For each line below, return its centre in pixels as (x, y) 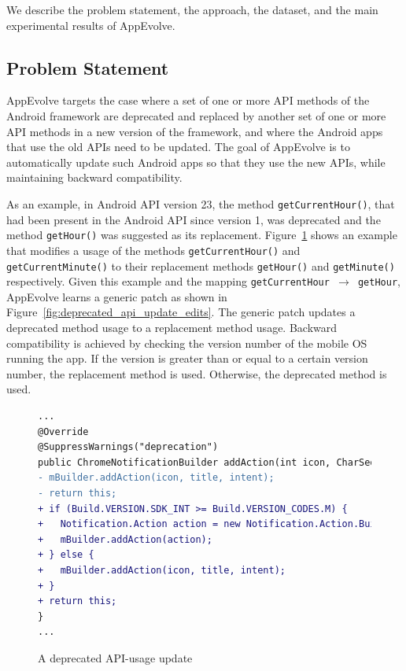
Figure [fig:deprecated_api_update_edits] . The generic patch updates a (181, 312)
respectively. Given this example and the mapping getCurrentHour (168, 281)
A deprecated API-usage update (115, 657)
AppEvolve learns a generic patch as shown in (117, 296)
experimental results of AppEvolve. (91, 25)
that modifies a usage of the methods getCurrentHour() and (153, 250)
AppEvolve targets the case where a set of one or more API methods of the (188, 100)
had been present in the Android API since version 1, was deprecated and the (194, 219)
